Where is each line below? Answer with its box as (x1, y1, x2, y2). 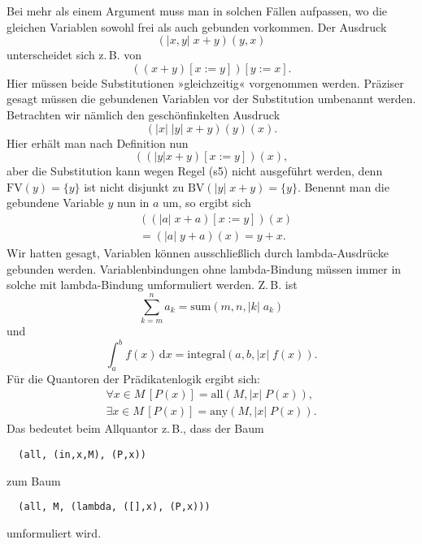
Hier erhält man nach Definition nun (7, 134, 189, 151)
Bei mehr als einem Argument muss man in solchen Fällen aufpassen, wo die (7, 2, 388, 19)
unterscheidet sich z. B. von (7, 46, 142, 63)
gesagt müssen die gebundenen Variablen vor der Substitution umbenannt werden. (7, 90, 416, 107)
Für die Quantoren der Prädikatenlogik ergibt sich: (7, 369, 260, 386)
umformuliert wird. (7, 524, 102, 541)
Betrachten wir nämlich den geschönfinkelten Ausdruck (7, 106, 281, 123)
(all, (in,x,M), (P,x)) (18, 449, 146, 461)
